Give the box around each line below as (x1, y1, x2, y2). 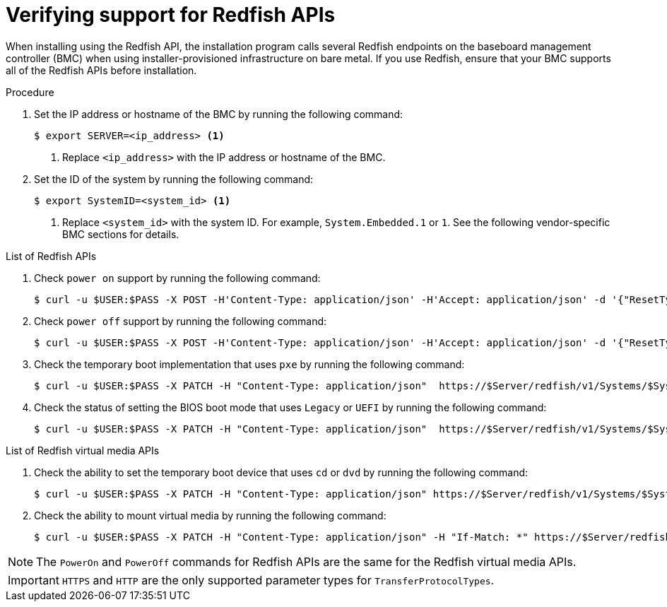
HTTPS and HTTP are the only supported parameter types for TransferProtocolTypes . (61, 572, 495, 587)
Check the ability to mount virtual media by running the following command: (34, 509, 386, 521)
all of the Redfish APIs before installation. (6, 64, 197, 76)
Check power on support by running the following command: (34, 271, 321, 284)
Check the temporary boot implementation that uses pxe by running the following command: (34, 358, 465, 370)
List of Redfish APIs (6, 249, 97, 262)
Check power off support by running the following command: (34, 314, 327, 327)
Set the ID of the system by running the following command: (34, 172, 314, 185)
